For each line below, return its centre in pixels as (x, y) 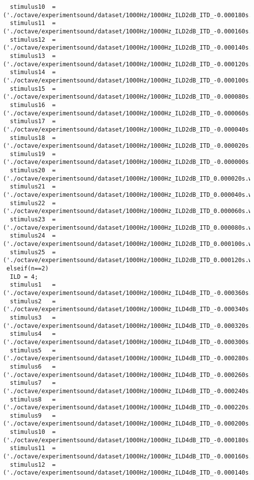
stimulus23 (27, 220)
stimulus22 (27, 203)
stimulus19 (27, 154)
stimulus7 (26, 383)
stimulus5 (26, 350)
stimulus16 (27, 105)
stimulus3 (26, 317)
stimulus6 (26, 366)
